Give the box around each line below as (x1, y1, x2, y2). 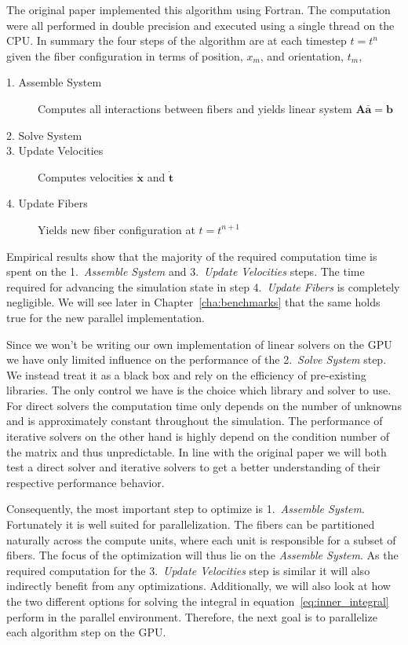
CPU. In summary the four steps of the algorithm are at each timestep (6, 32, 347, 49)
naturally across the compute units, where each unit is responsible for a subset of (6, 531, 396, 548)
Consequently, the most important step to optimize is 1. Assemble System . (6, 500, 365, 517)
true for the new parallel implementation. (6, 309, 205, 325)
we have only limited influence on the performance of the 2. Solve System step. (6, 351, 387, 368)
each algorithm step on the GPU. (6, 624, 166, 640)
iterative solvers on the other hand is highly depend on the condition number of (6, 428, 390, 445)
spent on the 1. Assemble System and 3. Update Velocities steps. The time (6, 263, 365, 280)
